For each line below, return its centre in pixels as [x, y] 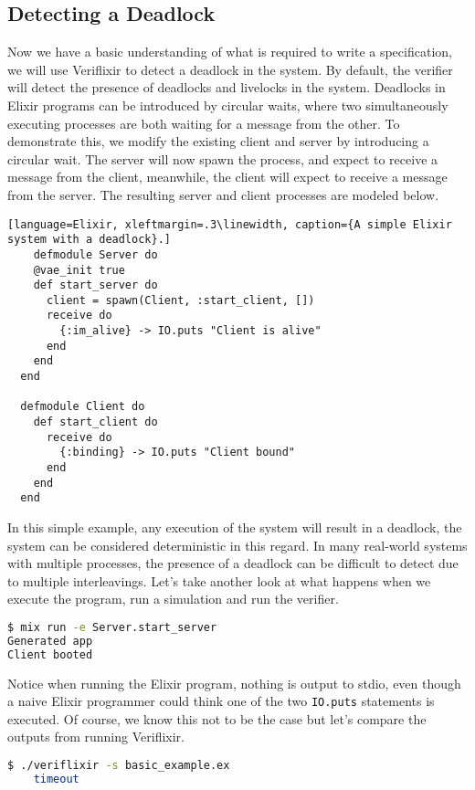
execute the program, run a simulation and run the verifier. [173, 599]
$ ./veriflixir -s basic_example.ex [119, 766]
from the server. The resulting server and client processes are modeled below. [223, 194]
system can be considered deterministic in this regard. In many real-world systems [237, 545]
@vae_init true [79, 270]
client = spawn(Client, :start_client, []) [180, 300]
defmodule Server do [95, 254]
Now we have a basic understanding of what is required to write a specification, [230, 52]
